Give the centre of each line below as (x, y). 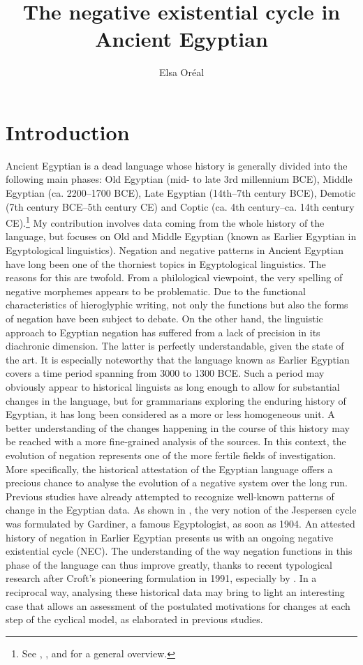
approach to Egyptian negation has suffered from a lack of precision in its (163, 332)
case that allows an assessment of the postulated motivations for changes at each (178, 605)
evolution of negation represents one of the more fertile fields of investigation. (171, 455)
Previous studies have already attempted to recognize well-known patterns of (170, 496)
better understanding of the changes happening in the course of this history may (178, 427)
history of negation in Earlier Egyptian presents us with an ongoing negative (170, 537)
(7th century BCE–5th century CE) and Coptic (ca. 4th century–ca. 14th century (180, 206)
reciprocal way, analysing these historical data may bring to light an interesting (175, 591)
